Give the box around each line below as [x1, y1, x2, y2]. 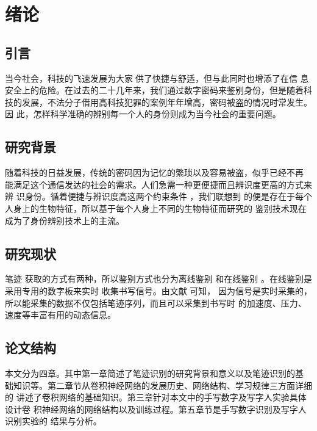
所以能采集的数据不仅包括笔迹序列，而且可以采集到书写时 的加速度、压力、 [5, 296, 307, 309]
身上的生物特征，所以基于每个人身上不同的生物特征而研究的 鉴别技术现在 [13, 201, 307, 214]
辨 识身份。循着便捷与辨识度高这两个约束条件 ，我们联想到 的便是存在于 [5, 190, 295, 203]
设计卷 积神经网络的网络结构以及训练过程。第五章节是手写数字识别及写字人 [5, 402, 307, 415]
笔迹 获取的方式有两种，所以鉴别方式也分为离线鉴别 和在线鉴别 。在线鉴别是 [5, 272, 312, 285]
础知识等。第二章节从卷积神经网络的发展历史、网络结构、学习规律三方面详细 [5, 378, 312, 391]
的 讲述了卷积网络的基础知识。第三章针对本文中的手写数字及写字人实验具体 [5, 391, 307, 404]
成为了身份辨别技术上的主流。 [5, 214, 124, 226]
